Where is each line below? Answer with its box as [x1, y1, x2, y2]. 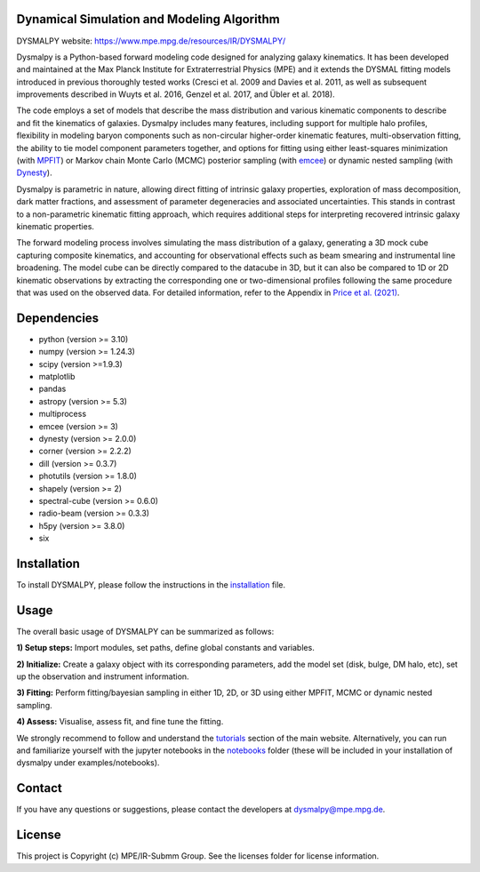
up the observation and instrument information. [16, 671, 190, 682]
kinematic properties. [16, 220, 95, 231]
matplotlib [38, 372, 76, 382]
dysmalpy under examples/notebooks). [16, 757, 160, 768]
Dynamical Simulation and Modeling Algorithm [16, 12, 280, 27]
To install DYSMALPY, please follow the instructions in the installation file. [16, 580, 286, 590]
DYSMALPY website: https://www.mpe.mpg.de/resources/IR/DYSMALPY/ [16, 36, 286, 46]
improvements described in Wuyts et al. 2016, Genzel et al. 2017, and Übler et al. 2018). [16, 89, 335, 100]
